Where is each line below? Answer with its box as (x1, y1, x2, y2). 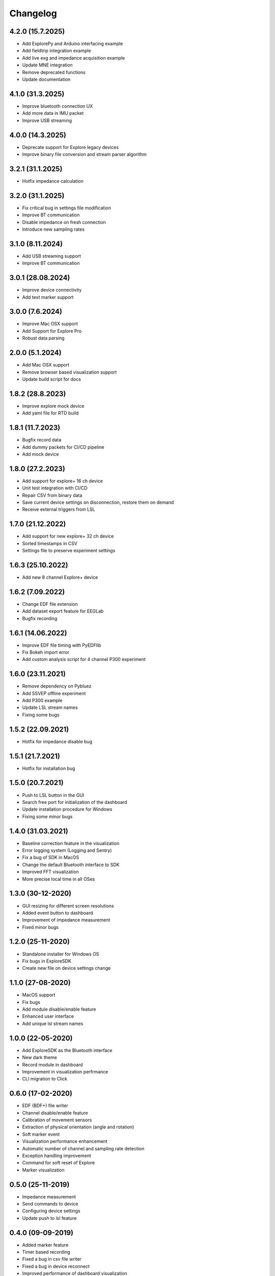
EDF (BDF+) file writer (22, 1102, 68, 1109)
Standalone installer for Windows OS (22, 951, 99, 957)
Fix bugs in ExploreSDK (22, 958, 71, 964)
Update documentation (22, 77, 71, 83)
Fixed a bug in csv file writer (22, 1256, 81, 1262)
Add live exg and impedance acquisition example (22, 55, 125, 61)
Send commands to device (22, 1201, 78, 1207)
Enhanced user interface (22, 1013, 74, 1019)
